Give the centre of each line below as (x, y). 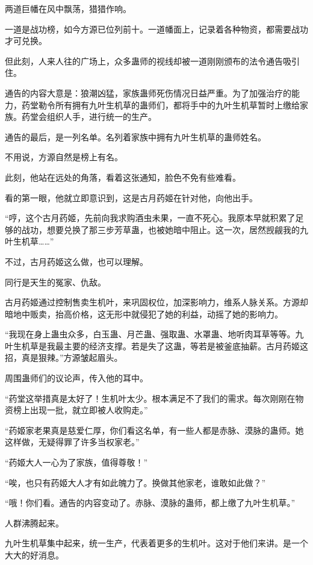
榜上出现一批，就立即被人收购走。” (80, 410)
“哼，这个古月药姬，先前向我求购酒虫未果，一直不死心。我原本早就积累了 (150, 218)
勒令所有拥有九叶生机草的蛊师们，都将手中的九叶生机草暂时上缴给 (169, 105)
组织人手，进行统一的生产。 (101, 117)
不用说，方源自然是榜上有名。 (64, 157)
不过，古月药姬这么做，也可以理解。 (76, 261)
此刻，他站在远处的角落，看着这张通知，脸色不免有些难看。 (123, 177)
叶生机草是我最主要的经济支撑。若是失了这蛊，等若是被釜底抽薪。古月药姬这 (156, 345)
